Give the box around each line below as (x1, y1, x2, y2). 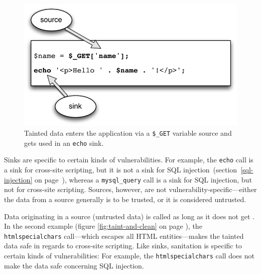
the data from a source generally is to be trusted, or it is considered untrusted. (4, 194, 246, 204)
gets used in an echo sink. (24, 137, 104, 148)
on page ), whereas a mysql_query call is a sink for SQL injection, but (35, 174, 252, 185)
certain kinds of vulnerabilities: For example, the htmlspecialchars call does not (4, 250, 254, 260)
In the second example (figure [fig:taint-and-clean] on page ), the (4, 221, 202, 231)
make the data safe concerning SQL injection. (4, 260, 144, 270)
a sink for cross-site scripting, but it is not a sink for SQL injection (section (4, 164, 237, 175)
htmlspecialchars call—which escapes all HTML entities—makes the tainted (4, 230, 244, 241)
